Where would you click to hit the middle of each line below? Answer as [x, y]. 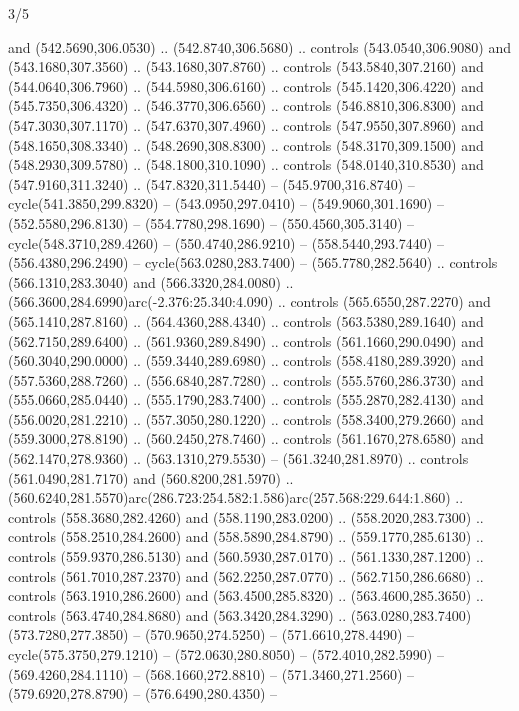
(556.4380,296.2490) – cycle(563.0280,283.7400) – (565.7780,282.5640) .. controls [253, 262]
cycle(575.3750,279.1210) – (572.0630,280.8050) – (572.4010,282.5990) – [226, 654]
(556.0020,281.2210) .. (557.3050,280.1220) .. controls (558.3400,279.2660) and [246, 418]
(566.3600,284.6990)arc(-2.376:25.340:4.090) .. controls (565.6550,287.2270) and [249, 301]
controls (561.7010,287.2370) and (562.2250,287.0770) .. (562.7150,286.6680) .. [246, 575]
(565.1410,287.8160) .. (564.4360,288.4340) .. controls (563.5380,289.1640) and [246, 320]
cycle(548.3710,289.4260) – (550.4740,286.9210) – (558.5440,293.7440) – [226, 242]
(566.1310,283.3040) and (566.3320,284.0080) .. [151, 281]
